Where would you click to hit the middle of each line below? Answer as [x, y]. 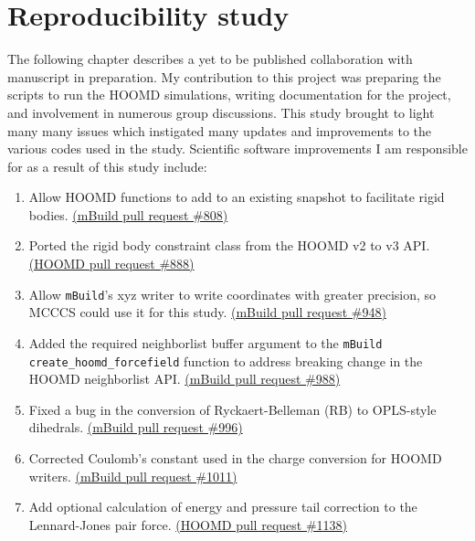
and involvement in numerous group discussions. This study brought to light [221, 112]
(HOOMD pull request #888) [111, 264]
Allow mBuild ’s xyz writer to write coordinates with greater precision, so [232, 294]
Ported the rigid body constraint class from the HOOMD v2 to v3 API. [229, 245]
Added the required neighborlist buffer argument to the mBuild [206, 342]
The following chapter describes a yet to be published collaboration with [210, 59]
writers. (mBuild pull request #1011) [133, 476]
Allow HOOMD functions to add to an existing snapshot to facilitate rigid [237, 197]
